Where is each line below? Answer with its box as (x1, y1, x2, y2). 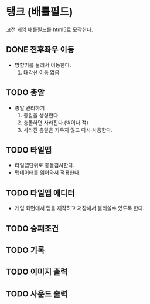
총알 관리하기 (14, 104, 45, 112)
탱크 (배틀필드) (6, 5, 73, 19)
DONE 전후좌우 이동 (6, 45, 74, 55)
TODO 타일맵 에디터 (6, 188, 75, 198)
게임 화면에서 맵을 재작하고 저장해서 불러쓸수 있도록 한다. (14, 205, 145, 212)
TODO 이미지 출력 (6, 267, 68, 277)
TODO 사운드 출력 (6, 289, 68, 299)
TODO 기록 (6, 245, 45, 255)
